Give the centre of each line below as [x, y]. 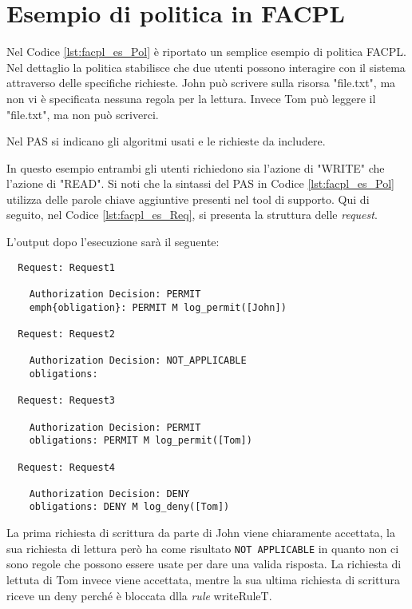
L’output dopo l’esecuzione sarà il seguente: [113, 242]
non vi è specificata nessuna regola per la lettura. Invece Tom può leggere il [191, 98]
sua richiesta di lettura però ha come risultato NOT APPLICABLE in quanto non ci [203, 548]
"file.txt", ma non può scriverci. [83, 114]
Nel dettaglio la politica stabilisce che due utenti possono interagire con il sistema [206, 67]
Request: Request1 [67, 267]
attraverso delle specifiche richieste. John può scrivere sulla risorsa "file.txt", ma [201, 83]
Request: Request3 [67, 401]
